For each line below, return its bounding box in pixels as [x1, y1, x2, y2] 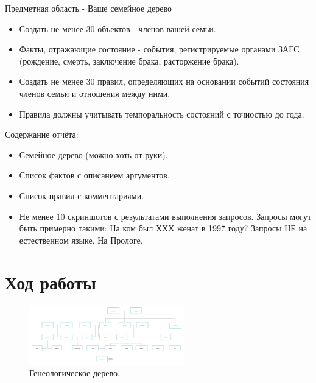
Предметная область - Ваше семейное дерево [5, 2, 172, 14]
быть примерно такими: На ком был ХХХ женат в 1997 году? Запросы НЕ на [19, 222, 307, 234]
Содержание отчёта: [5, 128, 79, 141]
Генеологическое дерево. [29, 367, 120, 379]
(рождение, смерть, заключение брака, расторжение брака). [19, 54, 239, 67]
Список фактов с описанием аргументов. [19, 169, 170, 181]
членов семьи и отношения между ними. [19, 86, 170, 99]
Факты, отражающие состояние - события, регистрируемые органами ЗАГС [19, 43, 300, 55]
